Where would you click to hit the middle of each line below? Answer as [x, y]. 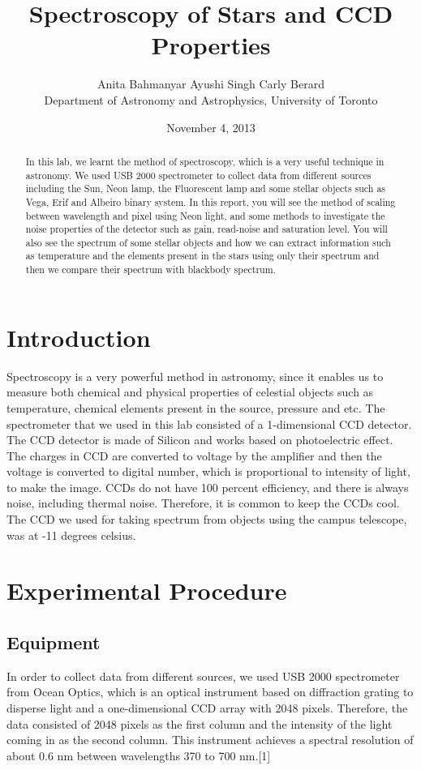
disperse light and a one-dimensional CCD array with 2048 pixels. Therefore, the [207, 708]
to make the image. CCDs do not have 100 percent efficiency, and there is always [208, 487]
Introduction [79, 337]
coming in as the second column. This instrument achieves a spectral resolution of [210, 740]
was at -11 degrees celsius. [71, 535]
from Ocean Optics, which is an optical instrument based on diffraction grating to [210, 692]
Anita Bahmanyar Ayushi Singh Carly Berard [211, 84]
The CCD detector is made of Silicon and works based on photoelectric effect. [200, 440]
